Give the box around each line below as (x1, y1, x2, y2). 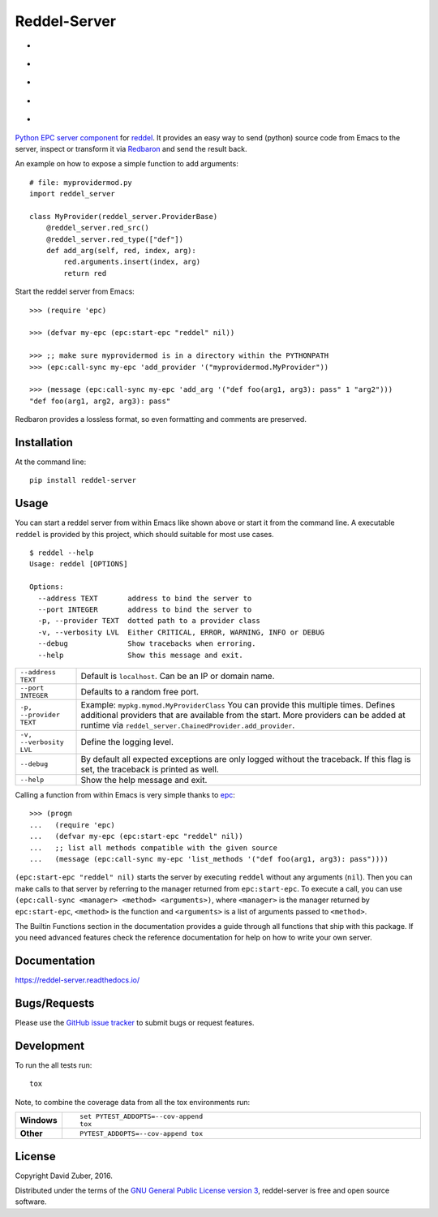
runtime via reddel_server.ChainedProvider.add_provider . (80, 719, 295, 730)
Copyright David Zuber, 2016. (15, 1171, 113, 1180)
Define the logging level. (80, 737, 174, 748)
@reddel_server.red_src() (45, 223, 150, 233)
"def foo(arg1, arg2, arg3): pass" (29, 396, 171, 406)
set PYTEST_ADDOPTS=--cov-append (79, 1112, 203, 1121)
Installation (15, 435, 73, 449)
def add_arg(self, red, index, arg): (45, 246, 196, 256)
